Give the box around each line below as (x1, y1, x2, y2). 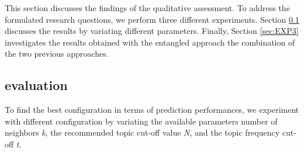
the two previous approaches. (5, 47, 109, 60)
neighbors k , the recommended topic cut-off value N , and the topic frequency (5, 126, 280, 139)
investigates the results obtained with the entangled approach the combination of (5, 36, 295, 48)
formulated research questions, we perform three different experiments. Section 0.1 (5, 13, 299, 25)
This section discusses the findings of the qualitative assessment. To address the (5, 2, 290, 13)
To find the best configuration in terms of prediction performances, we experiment (5, 103, 299, 116)
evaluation (5, 76, 68, 94)
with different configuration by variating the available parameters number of (5, 115, 278, 127)
